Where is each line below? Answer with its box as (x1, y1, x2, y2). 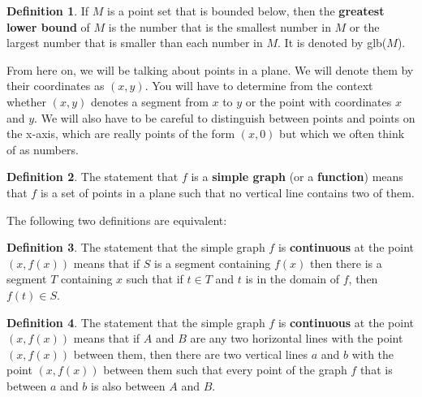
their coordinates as (6, 77, 105, 94)
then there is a (309, 254, 382, 271)
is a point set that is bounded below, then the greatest (107, 2, 385, 19)
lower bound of (6, 18, 90, 35)
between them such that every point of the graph (103, 361, 347, 378)
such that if (126, 270, 183, 287)
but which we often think (279, 125, 405, 142)
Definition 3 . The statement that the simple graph (6, 239, 265, 256)
